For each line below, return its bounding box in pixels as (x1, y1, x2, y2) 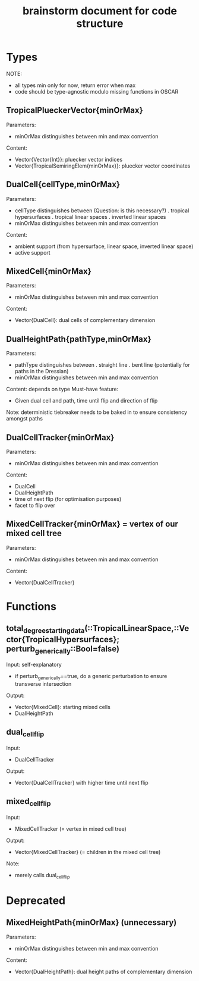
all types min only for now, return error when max (14, 82, 136, 89)
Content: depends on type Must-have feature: (6, 386, 119, 393)
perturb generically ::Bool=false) (6, 643, 120, 655)
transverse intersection (14, 680, 72, 687)
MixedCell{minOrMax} (6, 266, 92, 276)
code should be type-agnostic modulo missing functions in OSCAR (14, 88, 179, 95)
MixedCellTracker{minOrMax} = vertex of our (6, 519, 178, 529)
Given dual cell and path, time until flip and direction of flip (14, 397, 158, 404)
